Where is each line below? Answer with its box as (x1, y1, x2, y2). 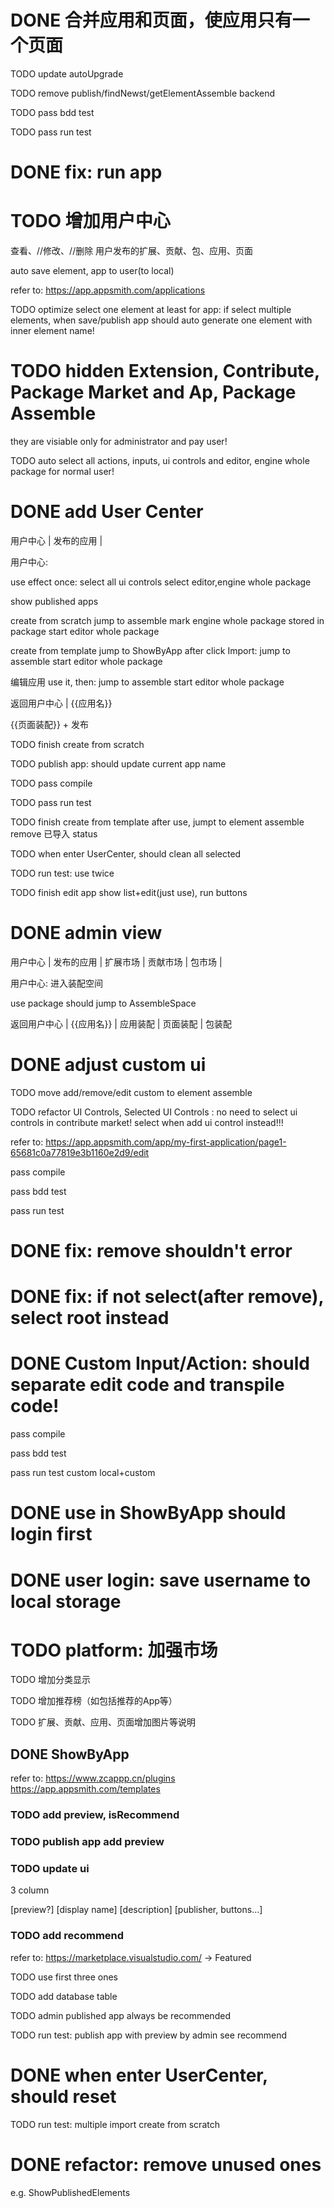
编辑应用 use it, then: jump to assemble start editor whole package (10, 676, 285, 688)
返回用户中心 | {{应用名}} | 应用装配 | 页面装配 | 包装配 (10, 1017, 232, 1030)
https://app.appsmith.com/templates (10, 1783, 161, 1795)
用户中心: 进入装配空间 (10, 977, 103, 989)
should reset (10, 2085, 117, 2108)
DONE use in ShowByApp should (10, 1502, 287, 1525)
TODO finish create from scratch (10, 738, 145, 750)
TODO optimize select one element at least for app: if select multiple (10, 304, 292, 316)
